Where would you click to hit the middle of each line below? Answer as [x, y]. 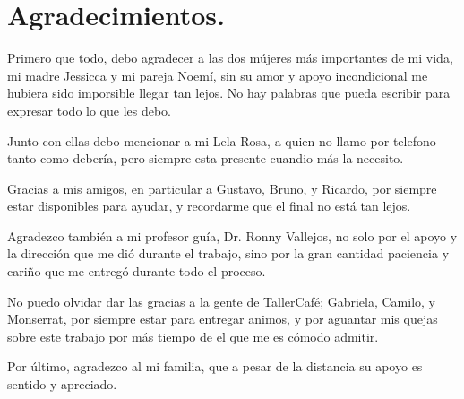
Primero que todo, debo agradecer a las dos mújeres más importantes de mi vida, [230, 58]
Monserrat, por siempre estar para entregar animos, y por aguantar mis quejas [223, 319]
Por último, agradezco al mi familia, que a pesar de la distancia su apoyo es [215, 366]
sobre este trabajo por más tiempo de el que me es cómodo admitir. [193, 336]
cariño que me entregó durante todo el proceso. [137, 271]
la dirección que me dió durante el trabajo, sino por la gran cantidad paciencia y [228, 253]
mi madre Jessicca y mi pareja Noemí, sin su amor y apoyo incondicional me [218, 75]
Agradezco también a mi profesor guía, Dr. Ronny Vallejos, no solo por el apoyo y [232, 235]
